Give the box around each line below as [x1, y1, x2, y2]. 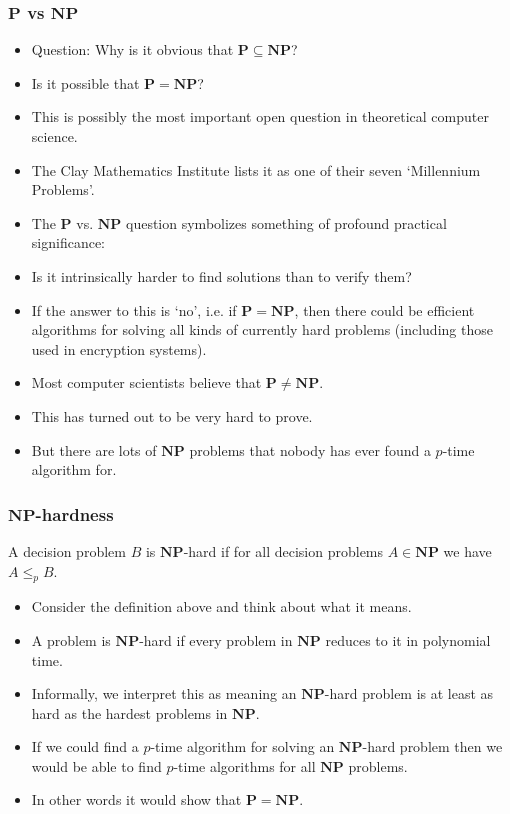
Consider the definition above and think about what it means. [31, 596, 412, 617]
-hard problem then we [362, 736, 503, 757]
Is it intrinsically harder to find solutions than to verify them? [31, 265, 412, 286]
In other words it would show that [31, 789, 242, 810]
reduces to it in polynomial [325, 629, 491, 650]
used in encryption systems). [31, 338, 207, 359]
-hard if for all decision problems [183, 540, 384, 561]
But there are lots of [31, 439, 157, 460]
